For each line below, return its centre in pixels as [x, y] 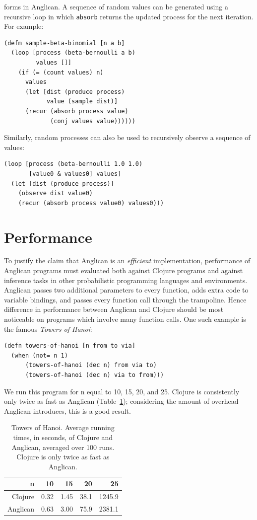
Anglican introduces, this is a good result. [67, 410]
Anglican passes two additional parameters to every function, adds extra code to [126, 290]
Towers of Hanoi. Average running [63, 427]
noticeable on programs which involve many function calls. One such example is [125, 319]
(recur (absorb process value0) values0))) [91, 203]
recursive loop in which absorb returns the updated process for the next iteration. [129, 16]
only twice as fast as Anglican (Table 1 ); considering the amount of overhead [121, 401]
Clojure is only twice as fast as [63, 457]
